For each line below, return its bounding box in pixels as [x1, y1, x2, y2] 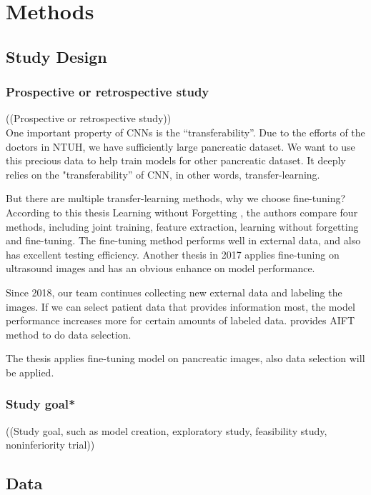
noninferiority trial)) [6, 437, 95, 452]
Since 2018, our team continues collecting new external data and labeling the [6, 284, 342, 299]
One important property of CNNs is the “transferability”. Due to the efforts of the [6, 124, 365, 139]
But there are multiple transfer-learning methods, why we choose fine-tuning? [6, 191, 346, 206]
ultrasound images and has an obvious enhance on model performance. [6, 261, 315, 276]
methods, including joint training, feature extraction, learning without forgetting [6, 219, 359, 234]
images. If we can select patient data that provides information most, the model [6, 299, 355, 314]
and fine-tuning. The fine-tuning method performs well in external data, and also [6, 233, 361, 248]
